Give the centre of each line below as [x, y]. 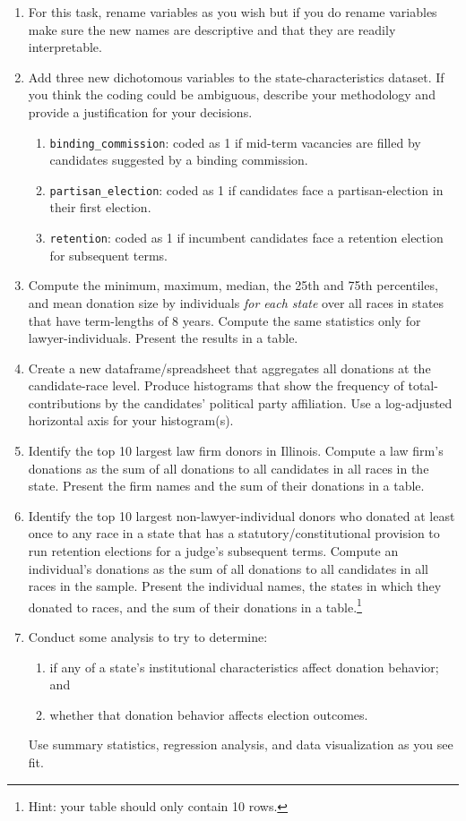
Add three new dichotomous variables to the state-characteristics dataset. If [236, 77]
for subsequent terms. [108, 255]
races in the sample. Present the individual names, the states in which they [235, 586]
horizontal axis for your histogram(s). [131, 420]
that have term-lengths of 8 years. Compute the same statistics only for [224, 320]
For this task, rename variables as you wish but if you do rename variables [233, 12]
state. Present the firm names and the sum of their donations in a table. [226, 486]
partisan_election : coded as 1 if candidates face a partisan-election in [246, 189]
